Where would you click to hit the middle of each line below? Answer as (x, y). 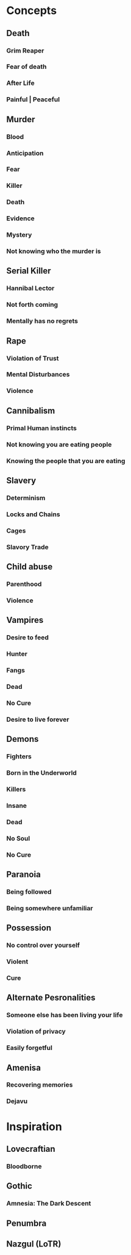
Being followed (29, 891)
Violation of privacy (36, 1032)
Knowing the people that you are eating (66, 461)
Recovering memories (40, 1085)
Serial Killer (29, 271)
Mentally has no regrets (42, 321)
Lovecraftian (31, 1149)
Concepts (31, 11)
